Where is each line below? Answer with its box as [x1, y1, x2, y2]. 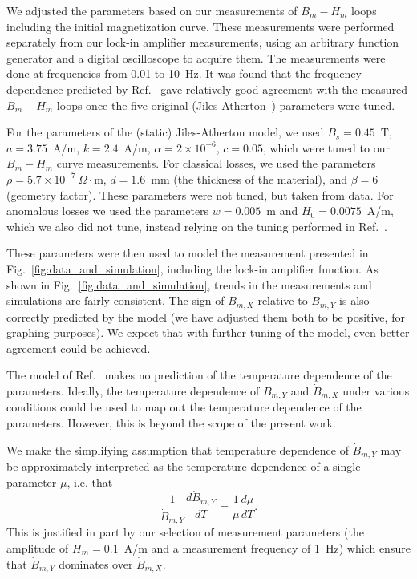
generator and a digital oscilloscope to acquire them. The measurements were [6, 49, 386, 66]
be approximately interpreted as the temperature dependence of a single [6, 458, 361, 475]
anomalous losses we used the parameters [6, 202, 209, 219]
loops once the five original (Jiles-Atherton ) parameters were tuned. [56, 96, 395, 113]
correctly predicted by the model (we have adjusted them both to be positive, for [6, 308, 405, 325]
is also [339, 292, 370, 309]
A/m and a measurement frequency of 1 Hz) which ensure [123, 540, 411, 557]
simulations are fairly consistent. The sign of [6, 292, 225, 309]
